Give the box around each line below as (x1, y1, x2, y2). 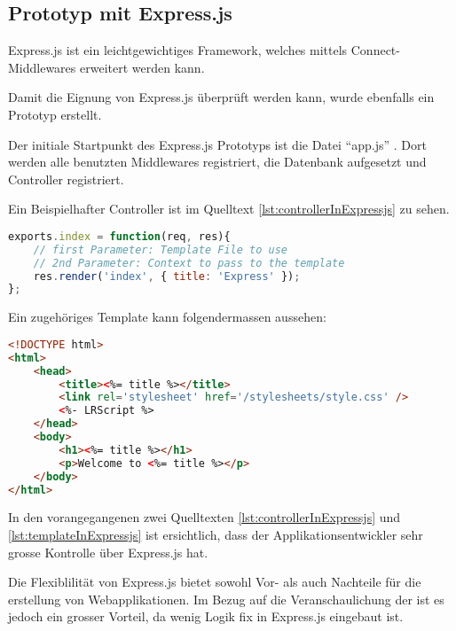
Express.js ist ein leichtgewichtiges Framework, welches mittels (8, 41, 348, 59)
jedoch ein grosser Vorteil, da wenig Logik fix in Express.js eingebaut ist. (8, 607, 404, 626)
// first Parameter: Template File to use (33, 243, 287, 256)
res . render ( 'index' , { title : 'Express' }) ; (33, 269, 301, 283)
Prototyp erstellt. (8, 105, 102, 123)
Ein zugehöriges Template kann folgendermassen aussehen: (8, 308, 326, 326)
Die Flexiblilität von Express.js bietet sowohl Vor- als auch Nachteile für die (8, 573, 421, 591)
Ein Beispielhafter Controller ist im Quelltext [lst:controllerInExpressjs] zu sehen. (8, 199, 450, 218)
